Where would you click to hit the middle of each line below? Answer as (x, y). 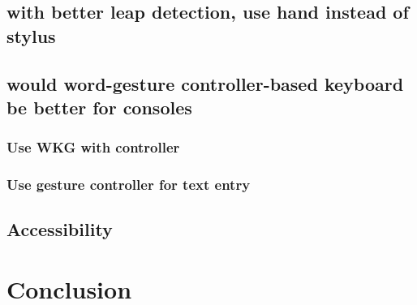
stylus (31, 35)
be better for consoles (99, 107)
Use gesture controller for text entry (129, 185)
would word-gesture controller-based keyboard (205, 83)
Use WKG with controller (93, 147)
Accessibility (60, 229)
